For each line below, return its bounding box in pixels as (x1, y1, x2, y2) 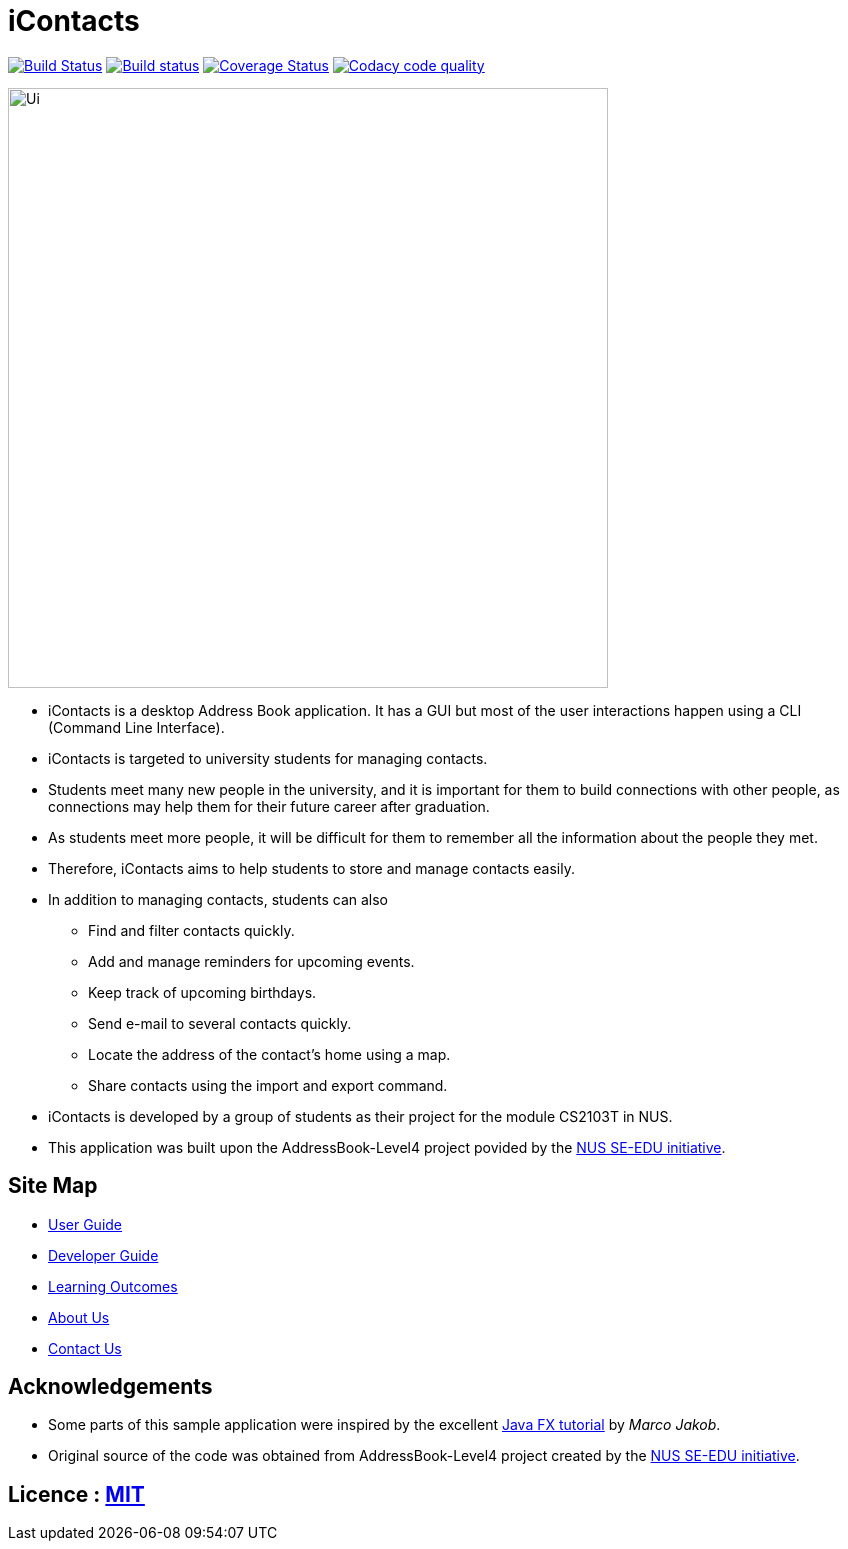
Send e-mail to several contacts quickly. (88, 1014, 352, 1032)
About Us (48, 1308, 110, 1326)
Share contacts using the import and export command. (88, 1076, 448, 1094)
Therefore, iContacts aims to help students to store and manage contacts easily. (48, 859, 575, 877)
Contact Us (48, 1339, 122, 1357)
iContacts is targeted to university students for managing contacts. (48, 749, 488, 767)
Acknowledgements (8, 1374, 213, 1400)
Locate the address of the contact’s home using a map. (88, 1045, 451, 1063)
